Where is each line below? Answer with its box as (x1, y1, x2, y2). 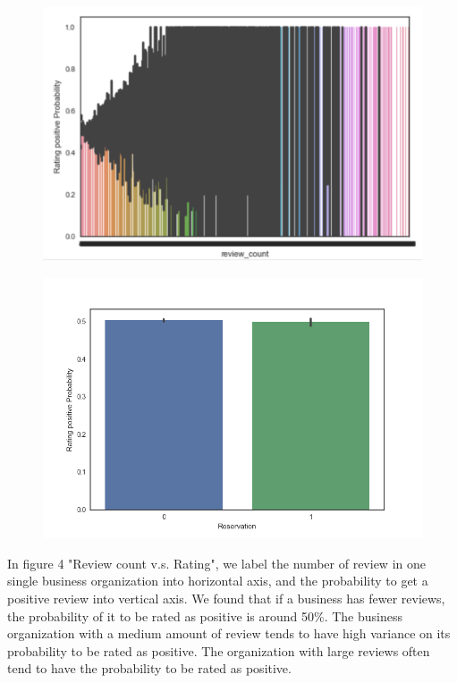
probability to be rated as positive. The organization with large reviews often (7, 641, 430, 660)
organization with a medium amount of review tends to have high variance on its (7, 624, 451, 643)
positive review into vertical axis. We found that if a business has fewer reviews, (7, 588, 445, 607)
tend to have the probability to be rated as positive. (7, 659, 292, 678)
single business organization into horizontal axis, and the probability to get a (7, 571, 428, 590)
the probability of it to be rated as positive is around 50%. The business (7, 606, 402, 625)
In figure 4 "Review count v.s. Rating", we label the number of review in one (7, 553, 426, 572)
